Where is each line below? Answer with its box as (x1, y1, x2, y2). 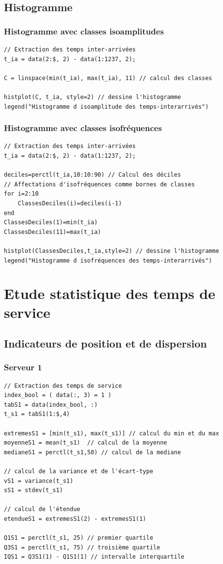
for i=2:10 (4, 190, 39, 198)
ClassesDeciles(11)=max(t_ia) (4, 228, 101, 235)
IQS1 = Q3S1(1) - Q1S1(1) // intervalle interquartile (4, 553, 185, 561)
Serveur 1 (4, 361, 42, 373)
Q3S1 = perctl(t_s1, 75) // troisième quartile (4, 544, 160, 551)
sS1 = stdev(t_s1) (4, 487, 63, 494)
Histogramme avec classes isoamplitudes (4, 25, 164, 37)
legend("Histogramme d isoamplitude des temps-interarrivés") (4, 103, 209, 110)
